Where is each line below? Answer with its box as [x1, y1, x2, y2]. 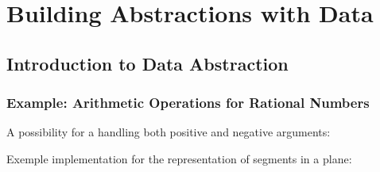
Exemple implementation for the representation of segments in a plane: [6, 150, 352, 166]
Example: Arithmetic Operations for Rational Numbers [6, 93, 370, 113]
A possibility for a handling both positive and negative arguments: [6, 124, 331, 140]
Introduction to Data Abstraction [6, 51, 289, 75]
